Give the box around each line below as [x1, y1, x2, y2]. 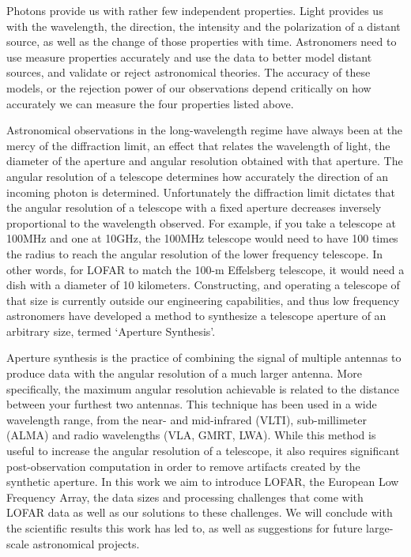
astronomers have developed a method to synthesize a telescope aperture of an [6, 307, 386, 324]
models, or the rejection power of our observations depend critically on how [6, 79, 371, 96]
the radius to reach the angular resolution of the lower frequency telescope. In [6, 245, 383, 262]
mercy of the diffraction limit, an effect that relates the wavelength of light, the [6, 137, 390, 153]
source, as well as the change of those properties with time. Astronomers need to [6, 33, 397, 50]
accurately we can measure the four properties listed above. [6, 95, 294, 111]
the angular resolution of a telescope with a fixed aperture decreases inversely [6, 199, 382, 216]
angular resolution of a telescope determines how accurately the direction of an [6, 167, 389, 184]
